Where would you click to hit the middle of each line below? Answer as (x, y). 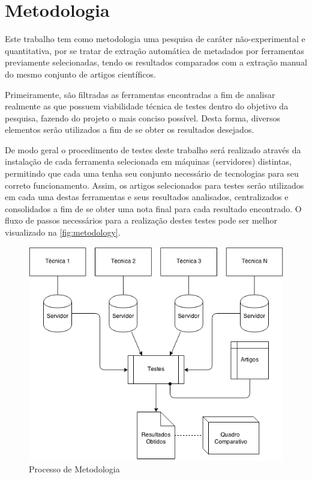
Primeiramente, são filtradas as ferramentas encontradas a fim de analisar (140, 94)
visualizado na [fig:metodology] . (63, 232)
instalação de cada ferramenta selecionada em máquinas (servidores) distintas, (148, 161)
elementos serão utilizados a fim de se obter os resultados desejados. (130, 130)
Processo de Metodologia (74, 469)
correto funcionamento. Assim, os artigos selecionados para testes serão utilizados (154, 185)
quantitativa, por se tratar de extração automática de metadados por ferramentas (155, 50)
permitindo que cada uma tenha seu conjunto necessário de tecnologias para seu (152, 173)
